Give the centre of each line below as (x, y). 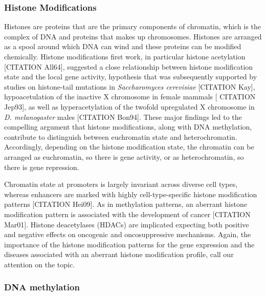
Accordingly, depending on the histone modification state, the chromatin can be (129, 147)
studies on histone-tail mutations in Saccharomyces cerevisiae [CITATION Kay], (130, 86)
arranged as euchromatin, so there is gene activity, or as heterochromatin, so (124, 156)
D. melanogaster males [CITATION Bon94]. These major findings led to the (123, 117)
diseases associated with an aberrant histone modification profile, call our (119, 254)
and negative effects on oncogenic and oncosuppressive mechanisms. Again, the (128, 234)
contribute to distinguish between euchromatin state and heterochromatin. (121, 136)
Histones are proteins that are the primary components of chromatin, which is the (132, 26)
